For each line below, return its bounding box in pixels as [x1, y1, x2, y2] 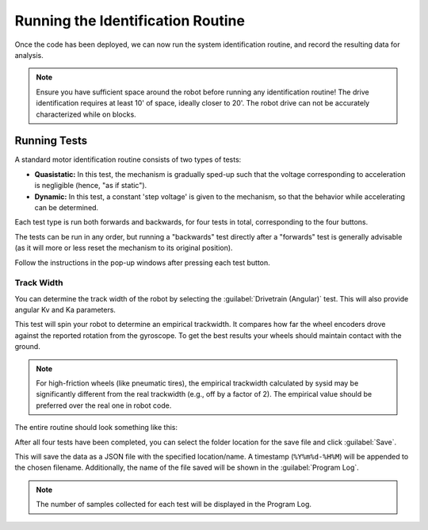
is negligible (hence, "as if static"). [34, 181, 147, 190]
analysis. [14, 50, 44, 60]
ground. [14, 342, 41, 351]
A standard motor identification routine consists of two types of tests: [14, 155, 242, 164]
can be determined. [34, 202, 99, 212]
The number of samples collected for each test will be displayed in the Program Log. [36, 500, 312, 509]
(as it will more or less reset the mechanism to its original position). [14, 243, 233, 253]
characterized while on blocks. [36, 109, 136, 119]
